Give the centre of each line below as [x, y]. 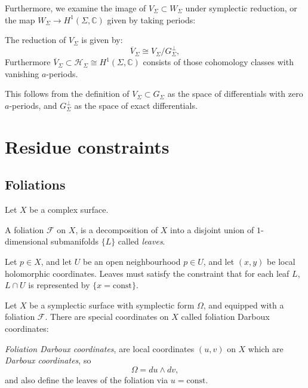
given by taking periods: [151, 19]
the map [20, 19]
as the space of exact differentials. [136, 106]
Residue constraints [87, 146]
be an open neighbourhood [132, 262]
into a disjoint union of [212, 229]
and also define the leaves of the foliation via [87, 379]
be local [281, 262]
